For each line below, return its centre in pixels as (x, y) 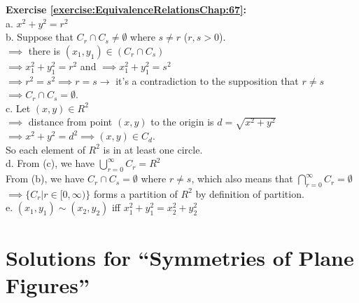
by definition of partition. (250, 193)
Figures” (48, 284)
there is (44, 50)
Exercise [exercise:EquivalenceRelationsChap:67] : (126, 9)
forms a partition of (135, 193)
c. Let (18, 108)
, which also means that (242, 179)
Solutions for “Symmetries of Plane (180, 257)
